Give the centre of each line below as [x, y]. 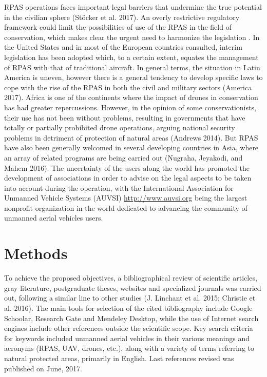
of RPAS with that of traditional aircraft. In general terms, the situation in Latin [132, 67]
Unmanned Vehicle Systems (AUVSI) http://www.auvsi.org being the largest [126, 198]
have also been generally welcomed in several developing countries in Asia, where [131, 147]
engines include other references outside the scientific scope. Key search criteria [129, 328]
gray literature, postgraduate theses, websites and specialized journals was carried [133, 287]
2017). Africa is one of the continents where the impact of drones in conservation [131, 97]
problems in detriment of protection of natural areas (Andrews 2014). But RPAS [131, 137]
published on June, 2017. [43, 368]
